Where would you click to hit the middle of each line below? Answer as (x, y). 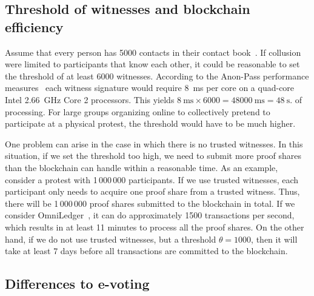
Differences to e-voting (77, 284)
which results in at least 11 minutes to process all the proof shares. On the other (155, 227)
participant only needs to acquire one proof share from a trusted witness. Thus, (152, 191)
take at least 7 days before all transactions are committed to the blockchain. (146, 251)
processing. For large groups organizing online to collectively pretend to (138, 111)
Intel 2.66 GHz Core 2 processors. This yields (90, 99)
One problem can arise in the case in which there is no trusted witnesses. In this (154, 143)
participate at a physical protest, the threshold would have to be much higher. (150, 123)
